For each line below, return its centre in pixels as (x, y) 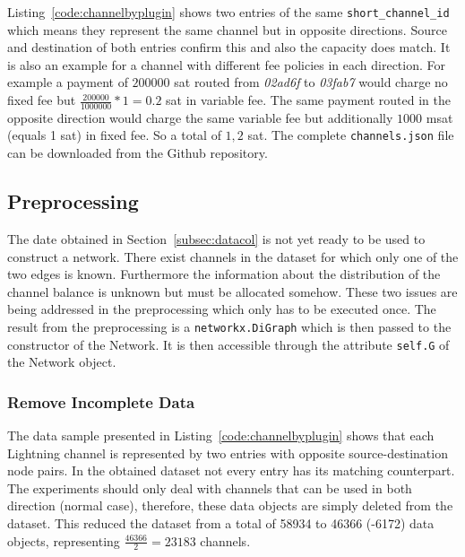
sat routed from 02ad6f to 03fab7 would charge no (311, 82)
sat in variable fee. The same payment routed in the (309, 100)
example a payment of (68, 82)
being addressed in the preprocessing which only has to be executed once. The (222, 309)
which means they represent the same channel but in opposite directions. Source (227, 29)
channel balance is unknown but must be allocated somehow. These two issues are (232, 291)
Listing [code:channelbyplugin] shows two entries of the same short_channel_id (228, 12)
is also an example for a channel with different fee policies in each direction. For (227, 64)
